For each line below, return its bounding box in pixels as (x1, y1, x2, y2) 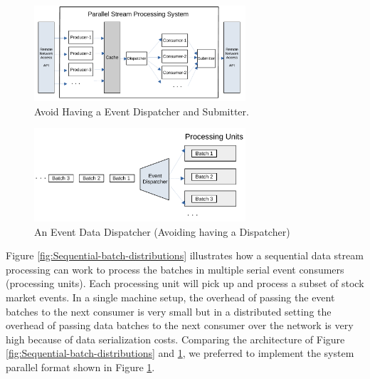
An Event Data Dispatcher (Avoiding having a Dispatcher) (34, 224, 290, 239)
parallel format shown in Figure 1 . (6, 359, 155, 374)
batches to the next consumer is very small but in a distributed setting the (6, 303, 332, 318)
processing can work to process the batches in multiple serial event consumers (6, 261, 344, 276)
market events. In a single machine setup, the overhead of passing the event (6, 290, 335, 304)
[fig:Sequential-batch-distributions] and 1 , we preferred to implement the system (6, 346, 354, 360)
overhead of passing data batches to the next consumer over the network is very (6, 318, 354, 333)
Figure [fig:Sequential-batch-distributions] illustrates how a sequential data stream (6, 248, 364, 263)
